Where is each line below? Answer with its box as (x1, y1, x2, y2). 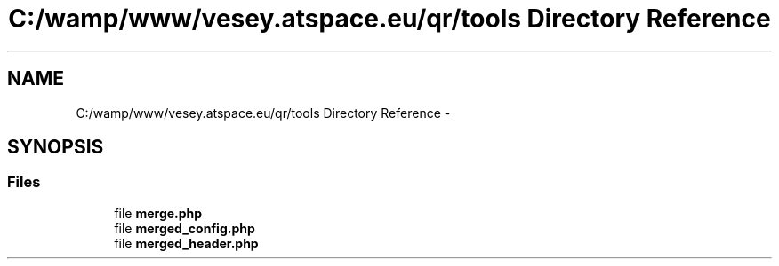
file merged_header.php (114, 235, 259, 251)
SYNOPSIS (7, 136, 104, 159)
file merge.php (114, 205, 203, 221)
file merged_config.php (114, 220, 255, 236)
